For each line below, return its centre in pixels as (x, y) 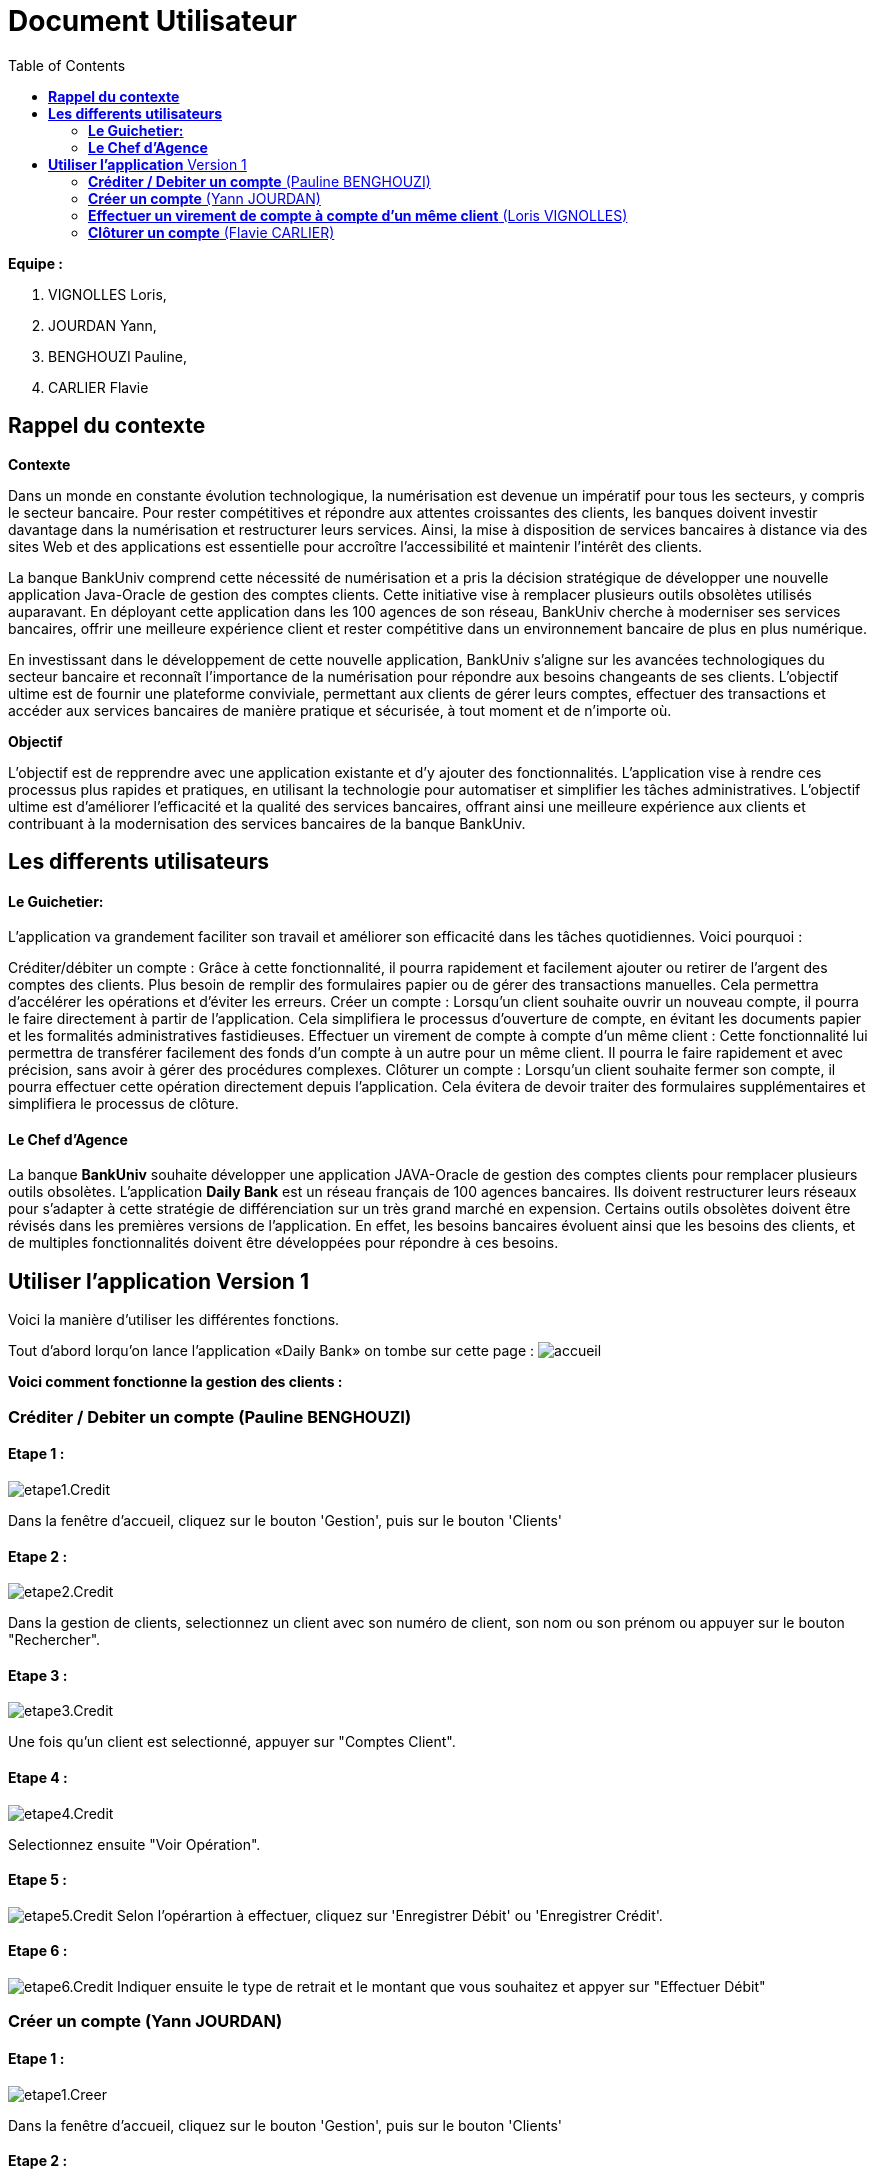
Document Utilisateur (152, 21)
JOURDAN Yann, (102, 325)
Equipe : (35, 263)
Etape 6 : (38, 1951)
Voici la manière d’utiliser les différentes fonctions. (174, 1320)
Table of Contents (67, 65)
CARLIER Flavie (98, 387)
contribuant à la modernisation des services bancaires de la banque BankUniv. (267, 823)
